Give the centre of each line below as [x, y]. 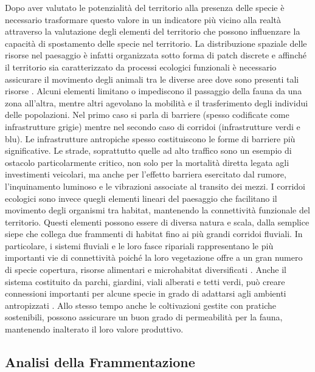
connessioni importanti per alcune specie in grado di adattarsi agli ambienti [146, 293]
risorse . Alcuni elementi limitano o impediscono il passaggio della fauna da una [154, 91]
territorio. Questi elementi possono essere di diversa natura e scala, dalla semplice [157, 222]
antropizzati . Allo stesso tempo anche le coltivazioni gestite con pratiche [140, 305]
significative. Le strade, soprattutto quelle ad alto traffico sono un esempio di [148, 150]
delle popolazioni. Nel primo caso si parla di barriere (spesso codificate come [147, 115]
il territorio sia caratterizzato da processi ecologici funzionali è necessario [141, 67]
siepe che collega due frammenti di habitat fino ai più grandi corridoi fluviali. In [154, 234]
